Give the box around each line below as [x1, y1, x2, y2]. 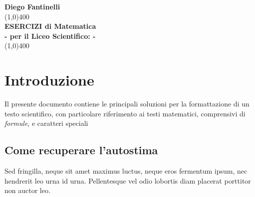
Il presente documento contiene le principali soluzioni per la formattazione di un [4, 98, 250, 109]
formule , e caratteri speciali [4, 118, 88, 128]
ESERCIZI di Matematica [4, 21, 96, 31]
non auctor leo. [4, 185, 50, 196]
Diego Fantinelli [4, 1, 60, 11]
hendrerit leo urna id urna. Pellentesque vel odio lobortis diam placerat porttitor [4, 175, 251, 186]
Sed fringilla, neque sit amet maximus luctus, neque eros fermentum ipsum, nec [4, 166, 248, 176]
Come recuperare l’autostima [4, 142, 158, 158]
